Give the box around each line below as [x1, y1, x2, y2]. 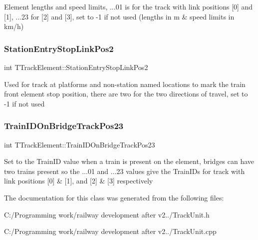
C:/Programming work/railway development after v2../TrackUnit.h [4, 209, 210, 219]
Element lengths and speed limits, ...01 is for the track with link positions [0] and [4, 1, 253, 11]
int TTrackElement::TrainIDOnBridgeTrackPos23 [4, 139, 155, 149]
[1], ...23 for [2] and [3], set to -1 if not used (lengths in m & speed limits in [4, 11, 235, 21]
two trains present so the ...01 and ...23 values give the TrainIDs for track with [4, 165, 245, 176]
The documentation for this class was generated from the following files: [4, 192, 224, 202]
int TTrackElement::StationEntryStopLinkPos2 [4, 62, 148, 72]
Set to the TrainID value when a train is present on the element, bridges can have [4, 156, 255, 166]
